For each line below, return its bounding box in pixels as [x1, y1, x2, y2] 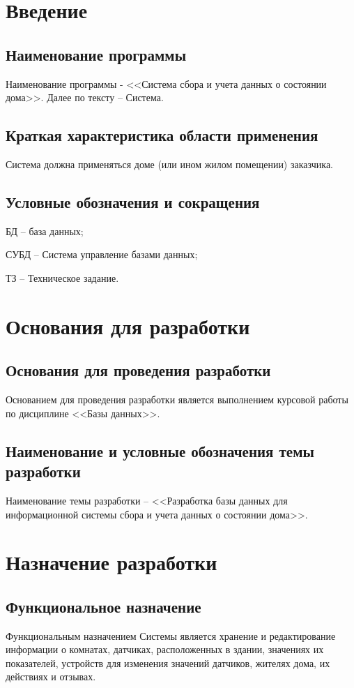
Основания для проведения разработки [6, 359, 271, 381]
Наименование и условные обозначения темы [6, 440, 314, 461]
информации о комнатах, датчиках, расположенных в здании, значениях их [6, 642, 324, 657]
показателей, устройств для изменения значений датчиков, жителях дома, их [6, 655, 330, 670]
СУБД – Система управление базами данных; [6, 247, 198, 262]
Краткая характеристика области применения [6, 124, 318, 146]
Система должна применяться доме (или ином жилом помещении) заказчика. [6, 156, 334, 171]
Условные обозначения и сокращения [6, 190, 260, 212]
